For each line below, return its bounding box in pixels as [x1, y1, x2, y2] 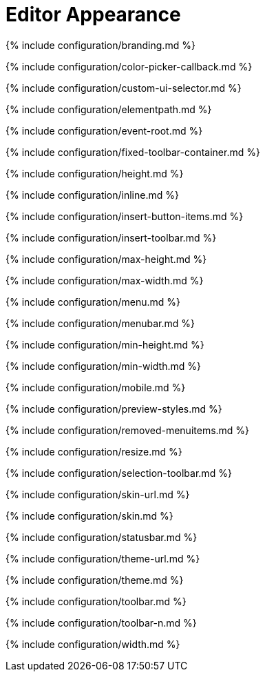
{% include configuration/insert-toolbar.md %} [6, 231, 217, 244]
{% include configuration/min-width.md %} [6, 360, 201, 372]
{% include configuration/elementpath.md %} [6, 103, 212, 115]
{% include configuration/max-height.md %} [6, 253, 207, 265]
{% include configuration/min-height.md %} [6, 338, 204, 351]
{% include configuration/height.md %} [6, 167, 184, 179]
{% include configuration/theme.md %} [6, 573, 184, 586]
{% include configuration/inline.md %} [6, 188, 179, 201]
